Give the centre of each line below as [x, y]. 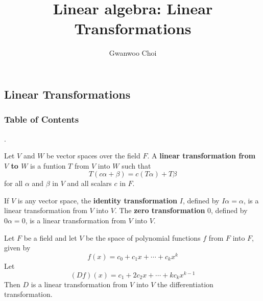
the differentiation [185, 284]
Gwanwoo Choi [133, 53]
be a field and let [50, 237]
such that [136, 165]
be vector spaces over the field [93, 156]
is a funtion [48, 165]
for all [14, 183]
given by [17, 248]
